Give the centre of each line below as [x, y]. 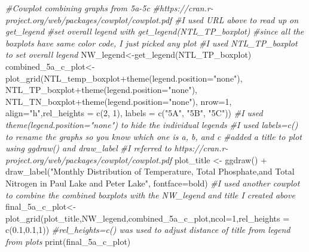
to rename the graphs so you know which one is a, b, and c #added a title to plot [154, 136]
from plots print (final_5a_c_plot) [68, 241]
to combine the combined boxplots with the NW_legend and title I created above [150, 195]
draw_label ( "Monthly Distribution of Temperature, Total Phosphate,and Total [150, 171]
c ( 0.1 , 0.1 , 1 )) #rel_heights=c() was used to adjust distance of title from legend [148, 230]
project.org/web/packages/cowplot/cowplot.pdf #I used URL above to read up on [152, 19]
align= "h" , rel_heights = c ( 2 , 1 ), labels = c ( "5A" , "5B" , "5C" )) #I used [134, 113]
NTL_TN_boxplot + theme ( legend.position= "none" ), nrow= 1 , [119, 101]
